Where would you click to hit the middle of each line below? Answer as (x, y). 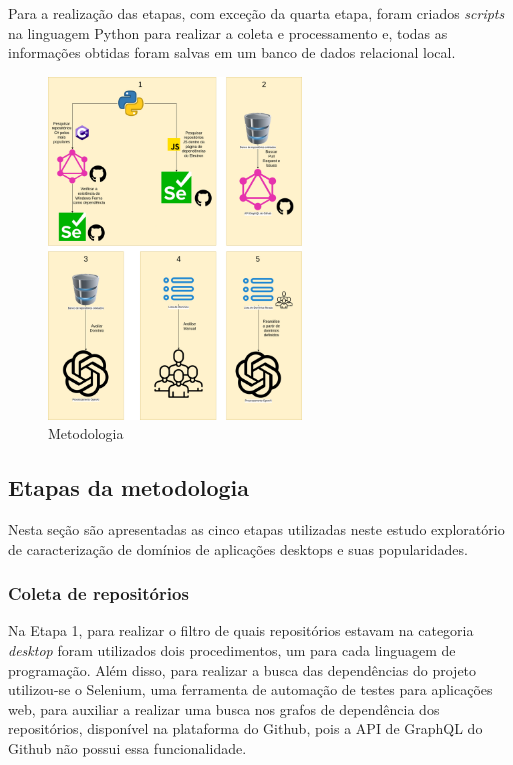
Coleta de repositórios (98, 593)
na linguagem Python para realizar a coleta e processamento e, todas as (228, 32)
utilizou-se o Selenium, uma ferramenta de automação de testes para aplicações (250, 689)
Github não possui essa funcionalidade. (127, 747)
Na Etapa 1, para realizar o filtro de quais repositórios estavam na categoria (241, 630)
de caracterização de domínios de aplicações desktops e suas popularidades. (238, 548)
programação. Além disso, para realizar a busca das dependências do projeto (242, 669)
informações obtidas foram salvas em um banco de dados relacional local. (232, 52)
